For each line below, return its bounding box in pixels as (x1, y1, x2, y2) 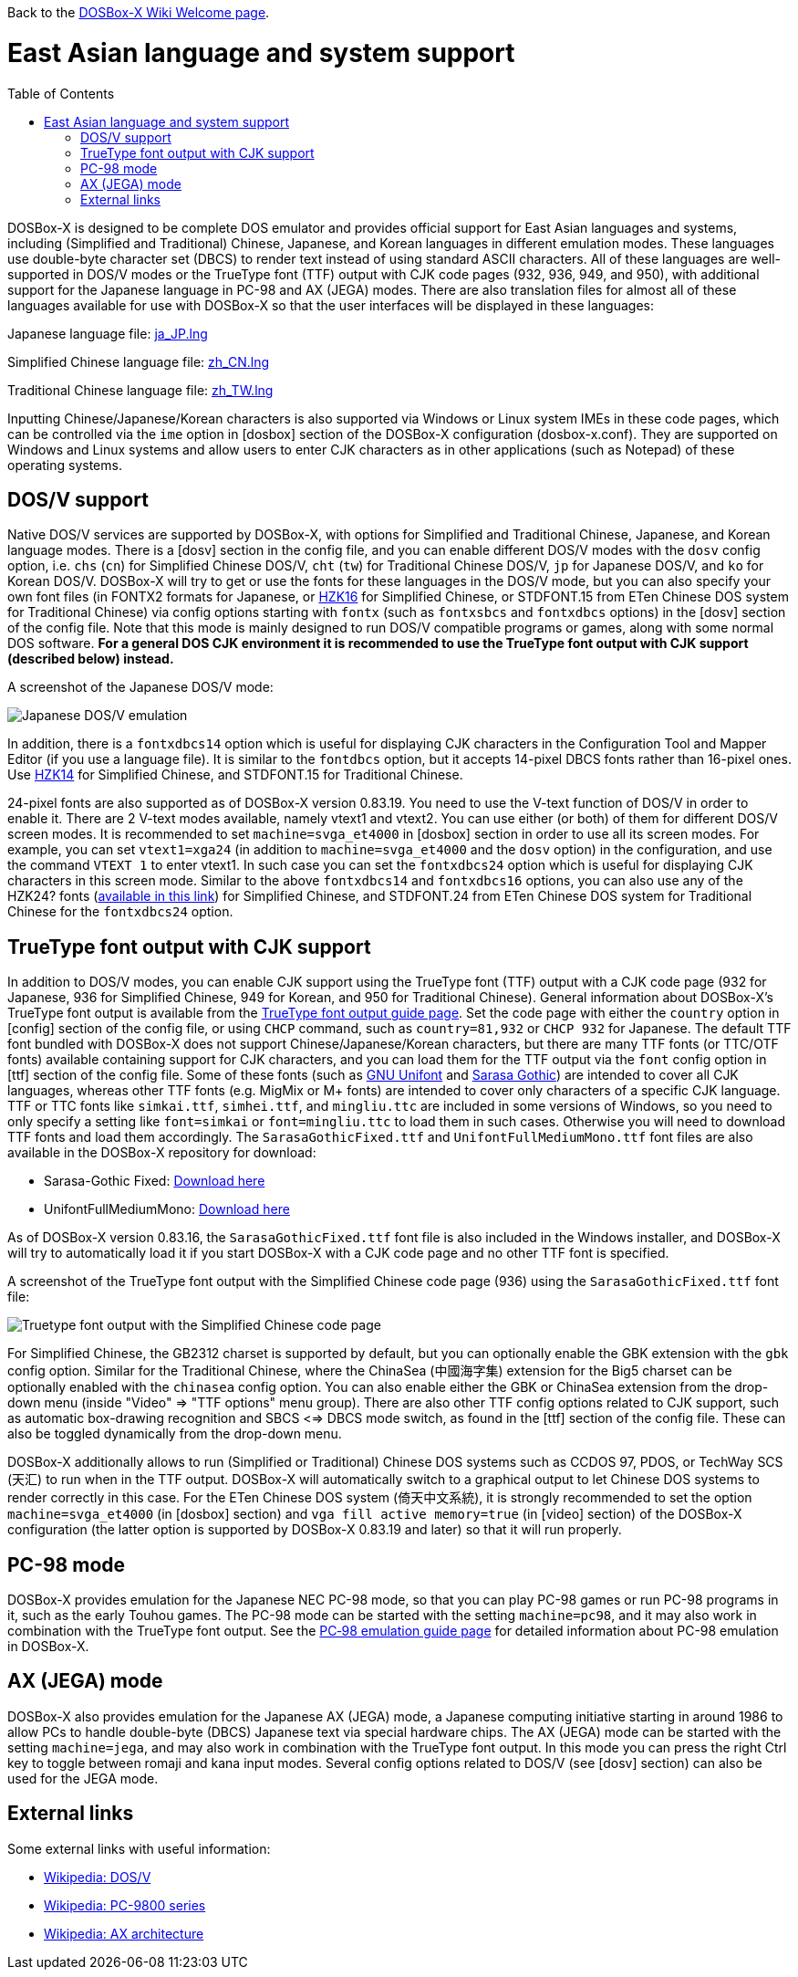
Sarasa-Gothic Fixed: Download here (44, 1173, 265, 1189)
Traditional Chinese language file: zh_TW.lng (7, 382, 274, 398)
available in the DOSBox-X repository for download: (7, 1145, 316, 1161)
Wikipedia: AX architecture (44, 1925, 204, 1941)
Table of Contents (7, 85, 115, 101)
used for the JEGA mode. (7, 1770, 159, 1786)
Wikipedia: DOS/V (44, 1868, 151, 1885)
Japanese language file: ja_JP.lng (7, 325, 208, 341)
